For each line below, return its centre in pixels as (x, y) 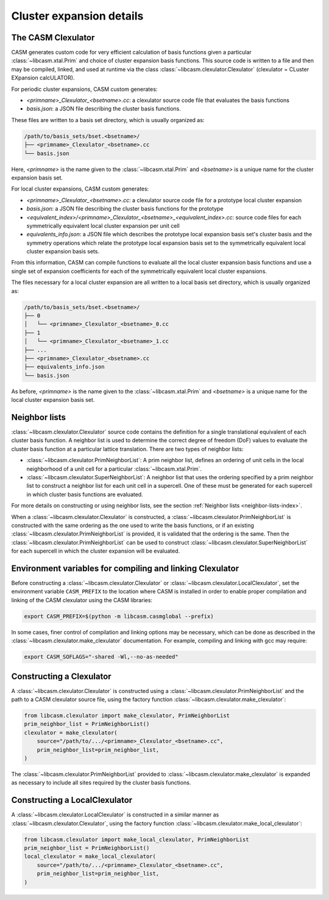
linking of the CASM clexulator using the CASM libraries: (82, 600)
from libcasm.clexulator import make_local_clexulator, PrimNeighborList (136, 839)
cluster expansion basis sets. (63, 252)
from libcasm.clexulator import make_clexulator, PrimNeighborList (127, 715)
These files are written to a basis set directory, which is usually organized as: (108, 120)
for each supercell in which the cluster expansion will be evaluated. (96, 551)
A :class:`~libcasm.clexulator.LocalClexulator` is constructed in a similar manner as (115, 815)
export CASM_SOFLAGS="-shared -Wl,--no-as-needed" (101, 657)
